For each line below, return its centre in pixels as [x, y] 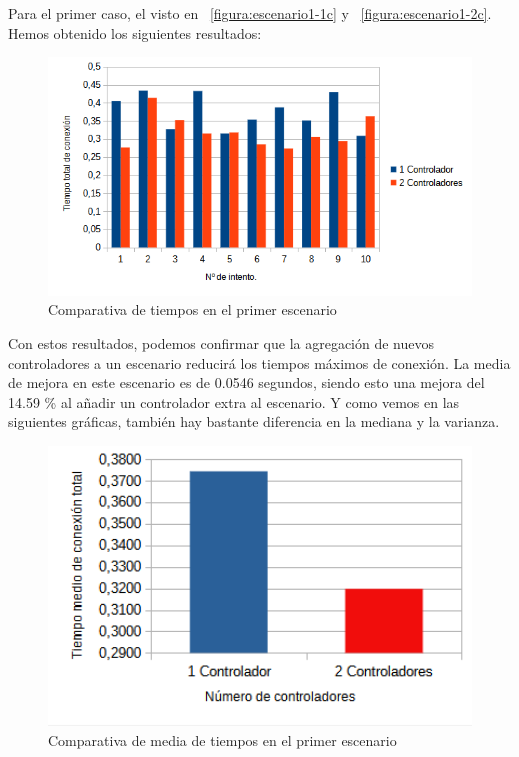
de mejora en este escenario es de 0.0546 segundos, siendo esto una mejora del [246, 382]
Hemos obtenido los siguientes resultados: [135, 32]
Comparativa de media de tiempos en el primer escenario [222, 739]
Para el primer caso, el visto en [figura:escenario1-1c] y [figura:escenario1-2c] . [250, 13]
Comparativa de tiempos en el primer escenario [192, 309]
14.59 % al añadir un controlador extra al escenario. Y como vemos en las [234, 401]
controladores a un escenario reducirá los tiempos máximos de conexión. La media [259, 362]
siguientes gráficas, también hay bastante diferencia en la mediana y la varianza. [254, 421]
